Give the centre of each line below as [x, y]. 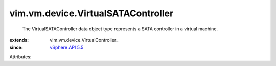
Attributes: [20, 57]
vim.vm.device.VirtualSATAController [91, 13]
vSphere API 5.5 [67, 47]
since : [16, 47]
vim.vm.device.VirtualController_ [84, 40]
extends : [19, 40]
